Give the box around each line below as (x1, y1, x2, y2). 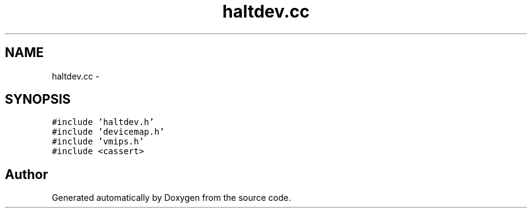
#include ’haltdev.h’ (52, 117, 154, 127)
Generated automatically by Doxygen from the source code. (52, 192, 292, 203)
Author (5, 166, 48, 182)
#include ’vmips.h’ (52, 137, 145, 147)
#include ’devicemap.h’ (52, 127, 165, 137)
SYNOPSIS (5, 92, 71, 107)
